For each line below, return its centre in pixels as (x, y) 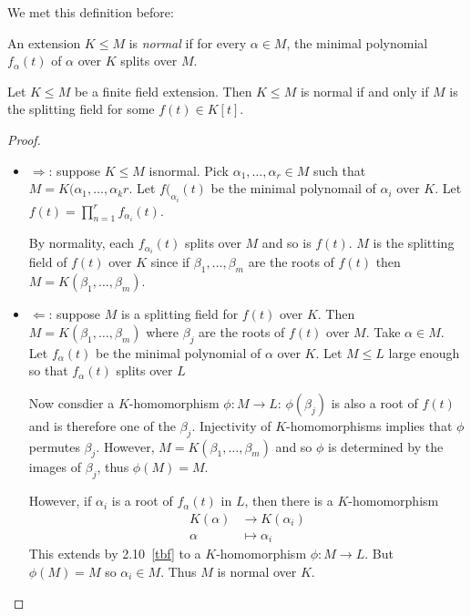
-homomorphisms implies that (369, 425)
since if (170, 262)
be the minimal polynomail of (293, 188)
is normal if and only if (364, 91)
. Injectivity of (231, 425)
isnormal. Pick (189, 170)
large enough (424, 352)
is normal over (257, 571)
